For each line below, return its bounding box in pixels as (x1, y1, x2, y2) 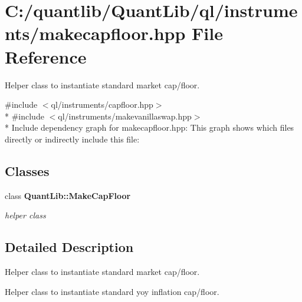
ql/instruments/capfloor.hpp (51, 98, 153, 111)
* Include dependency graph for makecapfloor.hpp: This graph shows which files (5, 121, 294, 134)
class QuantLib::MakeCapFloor (5, 189, 131, 201)
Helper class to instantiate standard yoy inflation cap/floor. (5, 285, 219, 297)
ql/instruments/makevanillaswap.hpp (58, 109, 192, 122)
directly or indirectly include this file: (5, 132, 140, 145)
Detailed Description (5, 238, 134, 256)
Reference (5, 44, 87, 68)
